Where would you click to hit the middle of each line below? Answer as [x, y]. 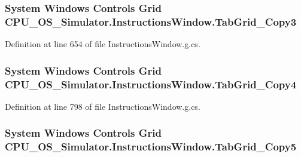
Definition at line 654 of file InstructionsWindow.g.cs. [103, 44]
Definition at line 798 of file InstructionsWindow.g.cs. [103, 106]
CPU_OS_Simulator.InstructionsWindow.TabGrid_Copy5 [151, 147]
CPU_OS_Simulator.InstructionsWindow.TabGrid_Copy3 [151, 21]
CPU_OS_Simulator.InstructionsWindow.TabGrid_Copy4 [151, 84]
